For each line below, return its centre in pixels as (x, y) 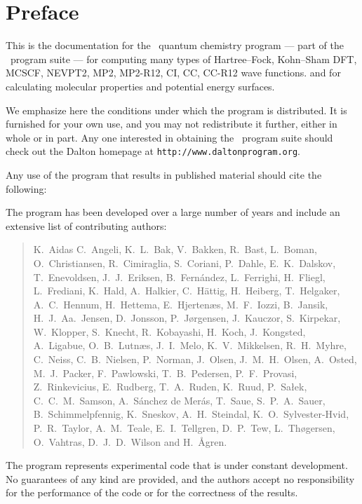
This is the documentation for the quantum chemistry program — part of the (175, 45)
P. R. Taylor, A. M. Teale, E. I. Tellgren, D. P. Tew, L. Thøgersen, (184, 428)
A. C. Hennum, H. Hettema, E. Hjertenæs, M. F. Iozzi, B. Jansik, (181, 304)
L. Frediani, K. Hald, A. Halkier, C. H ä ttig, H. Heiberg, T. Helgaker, (187, 291)
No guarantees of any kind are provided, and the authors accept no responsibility (180, 478)
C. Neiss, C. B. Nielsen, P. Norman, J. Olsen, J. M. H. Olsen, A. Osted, (195, 359)
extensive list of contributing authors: (86, 225)
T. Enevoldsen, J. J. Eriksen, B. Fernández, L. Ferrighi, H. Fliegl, (179, 277)
